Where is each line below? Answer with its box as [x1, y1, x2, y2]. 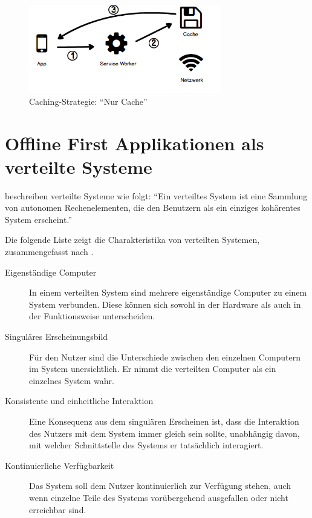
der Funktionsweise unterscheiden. [29, 310, 155, 322]
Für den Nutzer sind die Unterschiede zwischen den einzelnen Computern [29, 350, 301, 363]
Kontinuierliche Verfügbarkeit [5, 459, 114, 471]
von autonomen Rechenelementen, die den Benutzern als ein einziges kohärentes [5, 201, 301, 214]
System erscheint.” [5, 213, 73, 225]
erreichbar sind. [29, 503, 86, 516]
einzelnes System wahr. [29, 374, 114, 387]
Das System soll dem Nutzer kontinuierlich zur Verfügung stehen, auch [29, 479, 291, 492]
